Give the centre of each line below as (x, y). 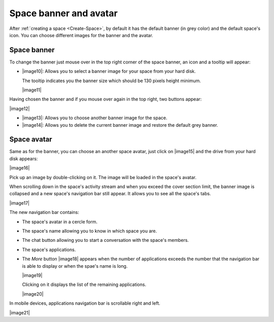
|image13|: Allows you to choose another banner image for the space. (95, 118)
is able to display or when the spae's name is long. (75, 266)
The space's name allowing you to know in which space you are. (90, 231)
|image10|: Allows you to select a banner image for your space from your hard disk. (109, 71)
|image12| (20, 109)
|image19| (32, 275)
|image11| (32, 90)
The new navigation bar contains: (44, 212)
